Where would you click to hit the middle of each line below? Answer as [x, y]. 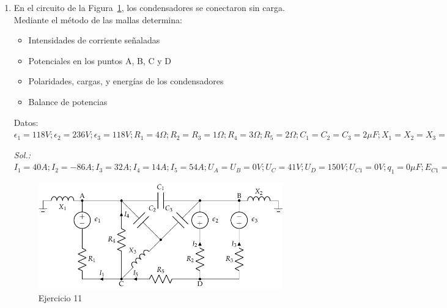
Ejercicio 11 [60, 297]
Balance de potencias [68, 101]
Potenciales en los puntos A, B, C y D [100, 60]
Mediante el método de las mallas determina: [98, 19]
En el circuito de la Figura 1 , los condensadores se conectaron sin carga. [149, 7]
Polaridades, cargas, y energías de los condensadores [126, 81]
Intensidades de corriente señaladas [94, 40]
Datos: [26, 122]
